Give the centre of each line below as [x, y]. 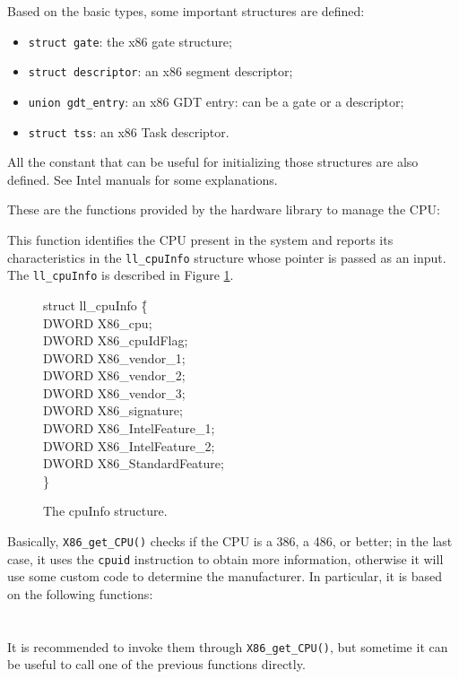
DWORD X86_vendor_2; [114, 375]
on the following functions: [80, 593]
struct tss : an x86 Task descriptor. [129, 131]
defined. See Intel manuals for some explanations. [143, 179]
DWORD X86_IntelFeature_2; [129, 445]
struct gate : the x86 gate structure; [130, 41]
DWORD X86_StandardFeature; [134, 463]
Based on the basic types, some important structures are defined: [186, 11]
